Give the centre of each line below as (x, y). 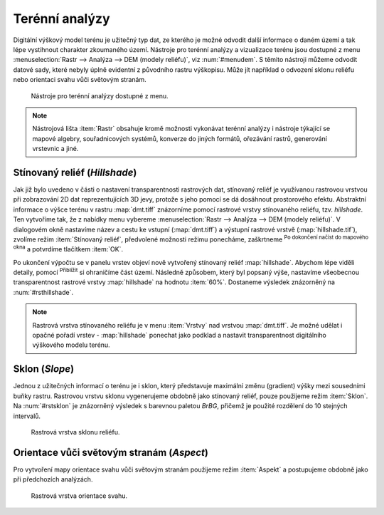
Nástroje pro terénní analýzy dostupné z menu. (100, 95)
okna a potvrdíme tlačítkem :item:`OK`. (68, 249)
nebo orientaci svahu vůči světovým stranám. (80, 80)
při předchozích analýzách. (53, 479)
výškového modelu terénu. (71, 345)
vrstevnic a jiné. (55, 149)
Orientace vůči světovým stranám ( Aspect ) (111, 452)
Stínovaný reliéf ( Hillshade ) (75, 172)
